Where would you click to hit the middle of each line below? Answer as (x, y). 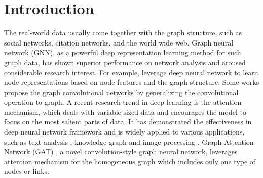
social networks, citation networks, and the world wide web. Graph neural (119, 42)
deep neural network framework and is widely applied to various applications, (124, 132)
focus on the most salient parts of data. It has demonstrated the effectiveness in (128, 122)
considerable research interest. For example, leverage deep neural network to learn (131, 72)
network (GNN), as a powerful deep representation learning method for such (123, 52)
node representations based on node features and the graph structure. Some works (132, 82)
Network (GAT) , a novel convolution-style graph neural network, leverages (121, 151)
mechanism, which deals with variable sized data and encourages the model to (125, 112)
